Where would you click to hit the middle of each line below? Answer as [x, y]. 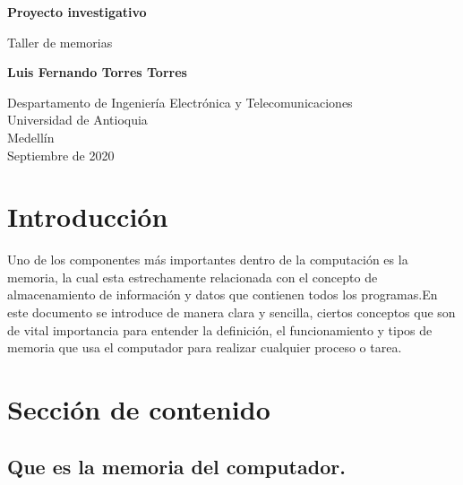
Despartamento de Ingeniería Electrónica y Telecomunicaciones [180, 102]
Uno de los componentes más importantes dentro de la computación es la [208, 260]
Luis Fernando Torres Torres [97, 72]
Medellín [31, 137]
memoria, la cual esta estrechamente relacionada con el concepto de [193, 277]
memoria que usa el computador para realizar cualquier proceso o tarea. [205, 347]
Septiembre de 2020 [61, 155]
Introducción [88, 217]
